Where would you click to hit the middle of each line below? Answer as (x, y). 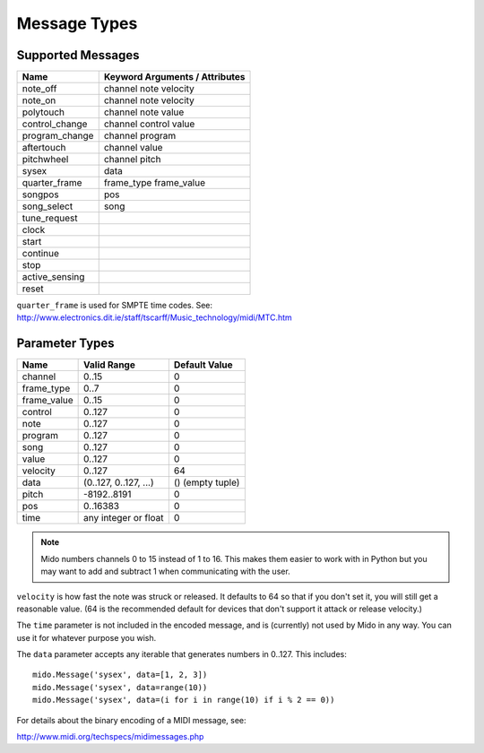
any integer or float (124, 518)
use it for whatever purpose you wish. (86, 637)
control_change (55, 124)
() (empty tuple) (207, 482)
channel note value (144, 112)
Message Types (77, 23)
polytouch (43, 112)
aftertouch (44, 148)
